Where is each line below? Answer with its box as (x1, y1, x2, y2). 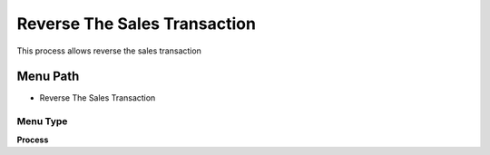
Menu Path (16, 69, 80, 84)
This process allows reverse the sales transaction (16, 45, 201, 56)
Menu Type (16, 115, 68, 128)
